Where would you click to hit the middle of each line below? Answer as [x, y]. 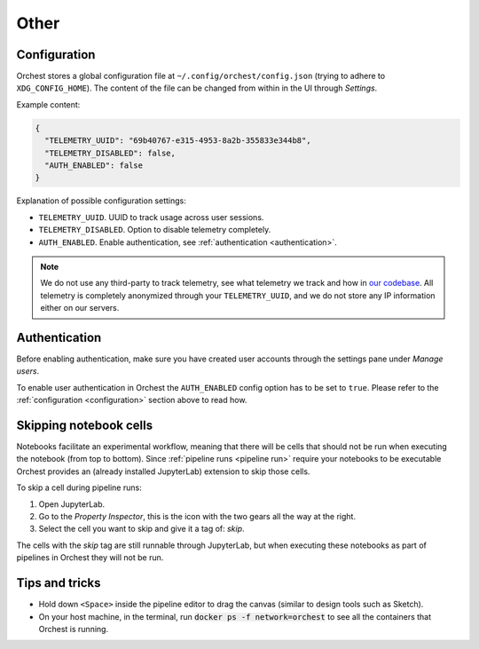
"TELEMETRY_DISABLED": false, [110, 153]
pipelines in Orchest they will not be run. [90, 558]
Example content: [48, 104]
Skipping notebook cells [85, 425]
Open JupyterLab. [72, 504]
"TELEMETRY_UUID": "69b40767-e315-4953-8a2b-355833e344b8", [178, 141]
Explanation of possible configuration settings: [101, 201]
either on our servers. [80, 308]
